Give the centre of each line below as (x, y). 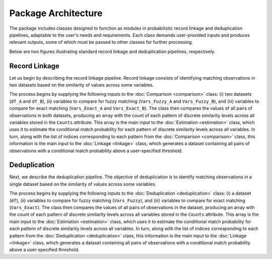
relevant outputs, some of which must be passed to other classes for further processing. (101, 42)
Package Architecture (56, 13)
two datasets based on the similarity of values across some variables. (82, 85)
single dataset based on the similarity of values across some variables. (83, 184)
